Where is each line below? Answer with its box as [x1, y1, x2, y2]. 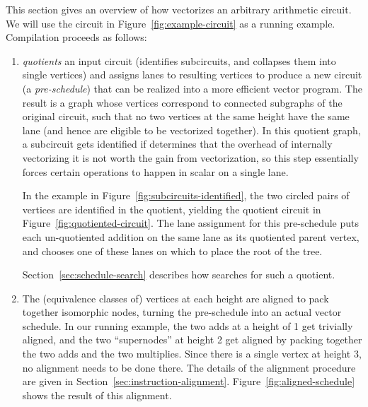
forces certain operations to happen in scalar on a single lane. [22, 164, 289, 179]
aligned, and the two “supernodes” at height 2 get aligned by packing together [22, 332, 362, 347]
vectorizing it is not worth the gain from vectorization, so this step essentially [22, 150, 359, 165]
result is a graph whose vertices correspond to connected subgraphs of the [22, 95, 343, 110]
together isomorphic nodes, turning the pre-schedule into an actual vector [22, 305, 342, 319]
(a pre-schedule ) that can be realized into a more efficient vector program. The [22, 81, 362, 95]
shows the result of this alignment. [22, 387, 172, 402]
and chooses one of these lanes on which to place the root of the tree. [22, 243, 323, 258]
